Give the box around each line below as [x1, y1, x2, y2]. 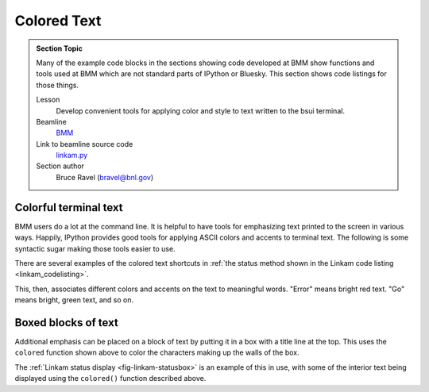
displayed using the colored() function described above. [14, 374, 207, 383]
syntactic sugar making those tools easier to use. [14, 244, 176, 253]
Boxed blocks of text [14, 316, 118, 329]
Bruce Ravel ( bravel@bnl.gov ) [56, 172, 154, 182]
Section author [36, 161, 85, 171]
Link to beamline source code [36, 139, 133, 148]
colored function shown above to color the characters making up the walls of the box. [14, 348, 300, 357]
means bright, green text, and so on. [14, 295, 134, 305]
